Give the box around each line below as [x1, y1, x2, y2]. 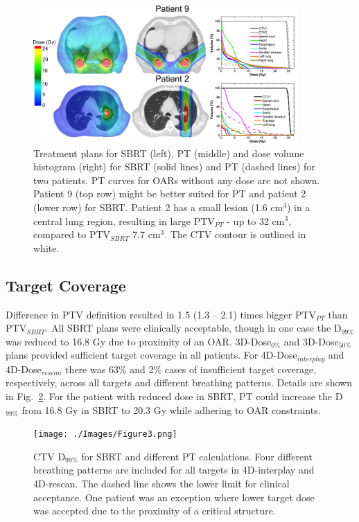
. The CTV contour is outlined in [164, 227, 306, 242]
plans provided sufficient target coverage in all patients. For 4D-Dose [6, 348, 297, 362]
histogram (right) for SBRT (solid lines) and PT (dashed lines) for [33, 159, 315, 174]
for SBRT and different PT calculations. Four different [81, 449, 313, 463]
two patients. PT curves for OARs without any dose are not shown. [33, 172, 320, 187]
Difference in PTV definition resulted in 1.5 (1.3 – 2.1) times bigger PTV [6, 307, 317, 321]
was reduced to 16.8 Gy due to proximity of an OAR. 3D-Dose [6, 334, 272, 348]
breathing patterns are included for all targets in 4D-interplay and [33, 462, 315, 477]
